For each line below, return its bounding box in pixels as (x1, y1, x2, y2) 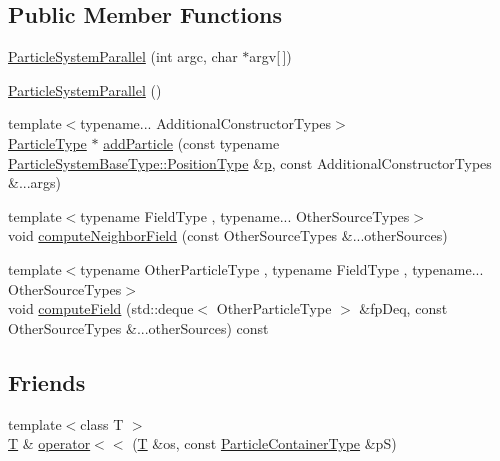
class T (80, 413, 124, 434)
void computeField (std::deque (8, 298, 194, 319)
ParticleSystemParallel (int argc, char (8, 46, 238, 67)
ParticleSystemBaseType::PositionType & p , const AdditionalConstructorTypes (8, 152, 492, 173)
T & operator (8, 433, 91, 454)
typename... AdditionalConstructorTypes (80, 113, 332, 134)
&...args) (8, 172, 62, 193)
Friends (8, 366, 86, 397)
